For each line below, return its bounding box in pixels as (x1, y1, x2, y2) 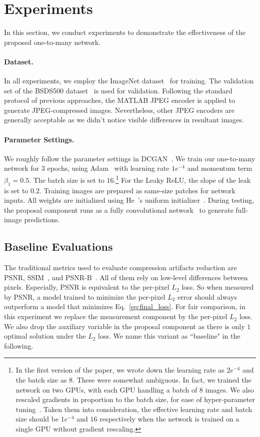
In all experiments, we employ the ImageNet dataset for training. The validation (4, 75, 254, 86)
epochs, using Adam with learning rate (47, 163, 169, 173)
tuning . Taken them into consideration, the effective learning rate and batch (15, 404, 252, 414)
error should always (177, 291, 237, 302)
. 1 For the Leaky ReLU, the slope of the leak (113, 173, 251, 185)
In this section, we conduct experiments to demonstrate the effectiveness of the (4, 27, 246, 37)
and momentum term (187, 163, 252, 173)
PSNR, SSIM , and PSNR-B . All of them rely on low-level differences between (4, 272, 248, 282)
